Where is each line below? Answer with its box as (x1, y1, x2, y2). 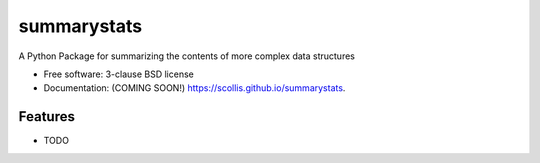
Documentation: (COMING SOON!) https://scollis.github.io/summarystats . (43, 82, 346, 94)
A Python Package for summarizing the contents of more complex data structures (18, 50, 355, 62)
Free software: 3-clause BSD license (43, 68, 194, 80)
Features (18, 108, 75, 125)
